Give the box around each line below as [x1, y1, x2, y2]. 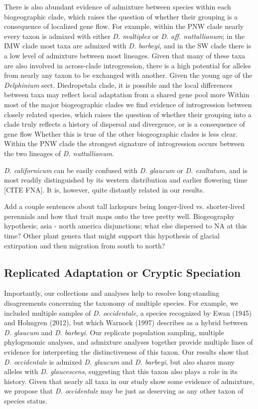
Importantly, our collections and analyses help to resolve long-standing [4, 288, 220, 298]
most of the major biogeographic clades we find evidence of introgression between [4, 99, 252, 109]
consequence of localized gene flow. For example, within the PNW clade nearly [4, 21, 244, 31]
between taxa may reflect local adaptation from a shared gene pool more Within [4, 89, 250, 100]
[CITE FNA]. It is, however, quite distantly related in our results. [4, 184, 205, 195]
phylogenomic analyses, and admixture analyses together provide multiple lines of [4, 337, 253, 347]
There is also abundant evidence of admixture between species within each [4, 1, 231, 11]
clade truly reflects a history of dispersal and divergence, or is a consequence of [4, 119, 245, 129]
